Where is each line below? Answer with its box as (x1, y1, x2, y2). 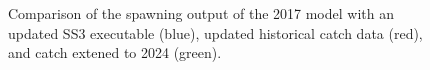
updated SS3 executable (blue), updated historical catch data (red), (8, 22, 423, 43)
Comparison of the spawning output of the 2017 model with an (8, 3, 394, 24)
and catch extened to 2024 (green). (8, 42, 222, 63)
